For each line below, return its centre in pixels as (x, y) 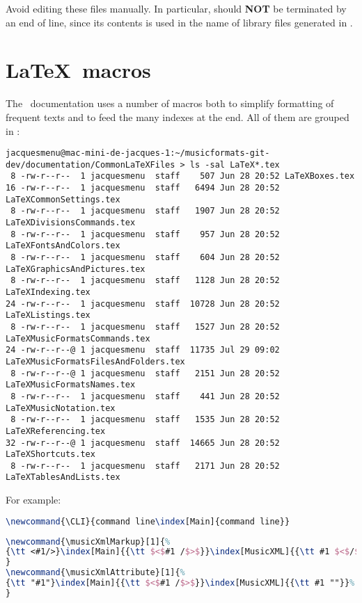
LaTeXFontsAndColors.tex (63, 246)
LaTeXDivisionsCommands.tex (71, 223)
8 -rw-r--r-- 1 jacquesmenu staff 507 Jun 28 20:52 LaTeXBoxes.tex (183, 176)
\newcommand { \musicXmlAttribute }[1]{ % (95, 573)
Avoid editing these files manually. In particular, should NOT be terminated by (176, 8)
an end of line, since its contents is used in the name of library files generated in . (179, 22)
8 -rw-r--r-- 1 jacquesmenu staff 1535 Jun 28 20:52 (145, 420)
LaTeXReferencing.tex (56, 431)
